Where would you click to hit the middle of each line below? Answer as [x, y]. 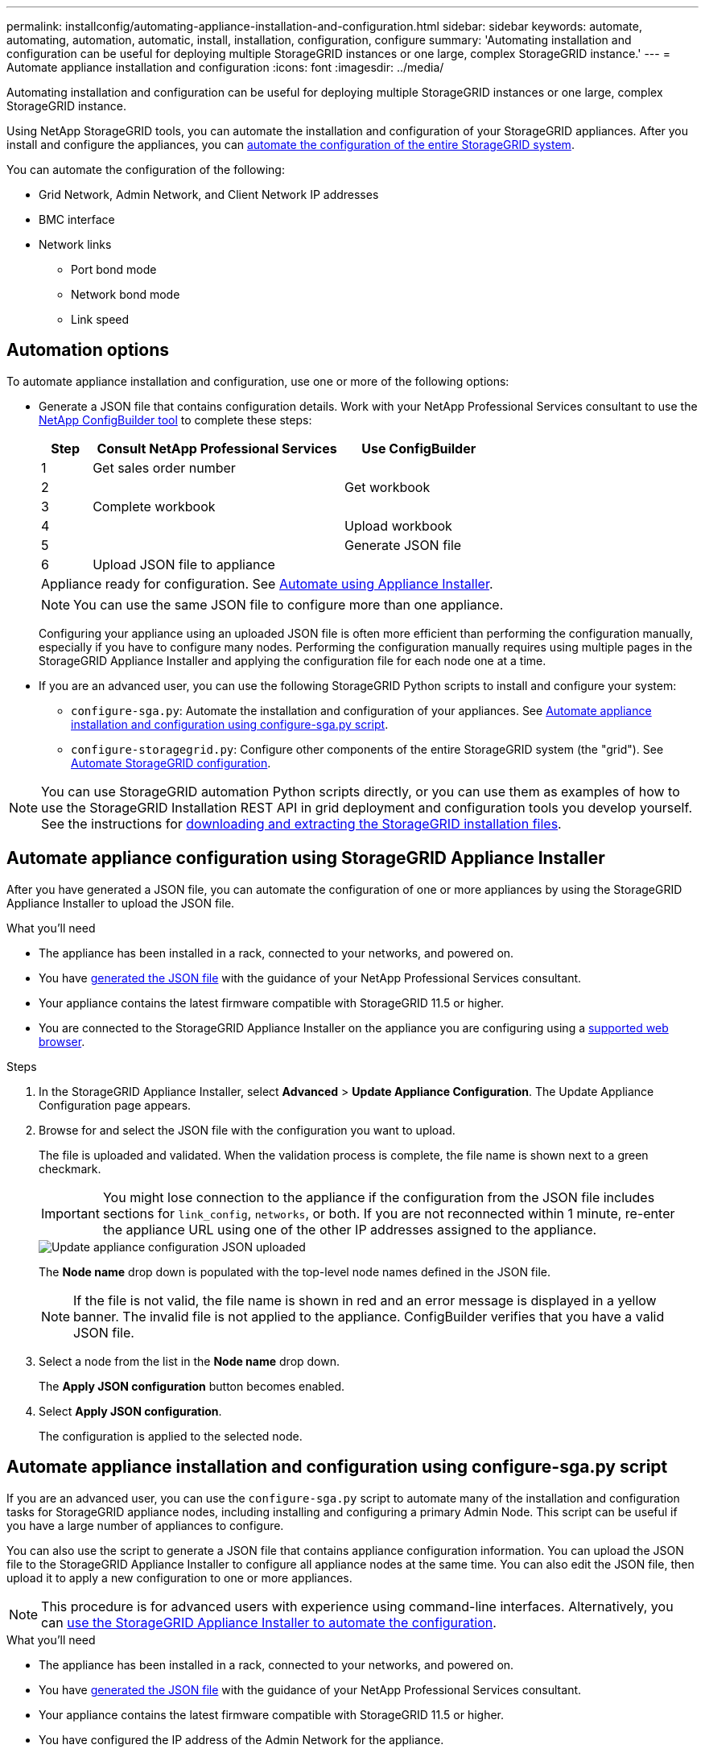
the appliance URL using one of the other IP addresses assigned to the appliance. [350, 1229]
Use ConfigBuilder [419, 448]
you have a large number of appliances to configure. [145, 1525]
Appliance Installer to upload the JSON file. [121, 903]
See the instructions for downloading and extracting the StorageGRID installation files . [301, 823]
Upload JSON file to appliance [184, 564]
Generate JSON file [403, 545]
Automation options [88, 350]
